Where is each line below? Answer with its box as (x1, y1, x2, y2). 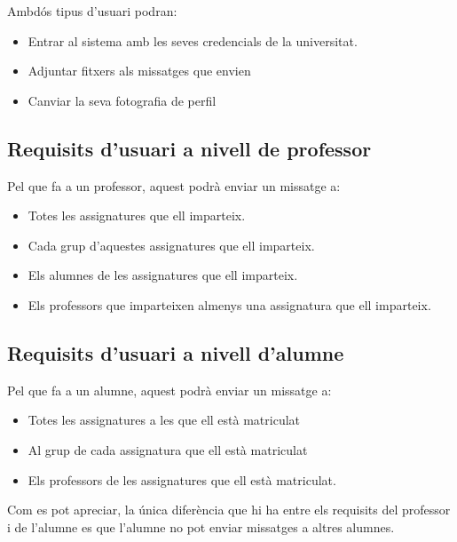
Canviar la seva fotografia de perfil (28, 91, 217, 109)
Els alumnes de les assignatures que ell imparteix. (28, 266, 298, 284)
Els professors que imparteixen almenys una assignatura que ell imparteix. (28, 295, 431, 314)
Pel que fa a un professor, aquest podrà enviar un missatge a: (7, 176, 341, 195)
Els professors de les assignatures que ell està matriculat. (28, 470, 336, 489)
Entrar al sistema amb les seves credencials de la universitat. (28, 31, 358, 50)
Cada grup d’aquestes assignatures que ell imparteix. (28, 235, 315, 254)
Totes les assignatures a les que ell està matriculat (28, 410, 301, 429)
